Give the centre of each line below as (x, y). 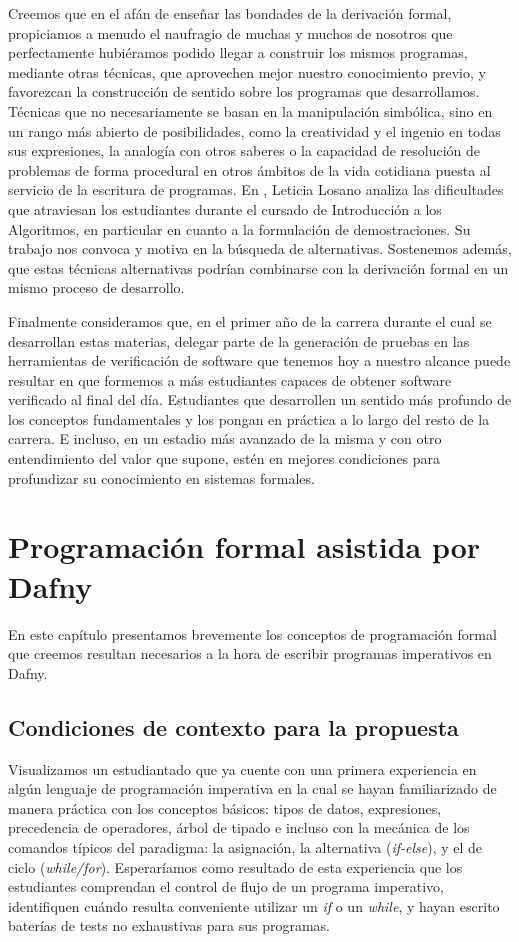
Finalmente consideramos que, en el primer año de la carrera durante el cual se (250, 320)
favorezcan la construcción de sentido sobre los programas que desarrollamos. (244, 91)
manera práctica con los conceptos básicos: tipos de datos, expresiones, (225, 807)
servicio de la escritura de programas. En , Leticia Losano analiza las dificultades (256, 189)
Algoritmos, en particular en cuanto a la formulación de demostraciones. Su (239, 228)
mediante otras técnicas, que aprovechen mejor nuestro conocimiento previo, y (247, 71)
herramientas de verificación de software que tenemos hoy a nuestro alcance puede (259, 360)
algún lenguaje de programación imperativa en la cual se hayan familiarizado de (252, 788)
